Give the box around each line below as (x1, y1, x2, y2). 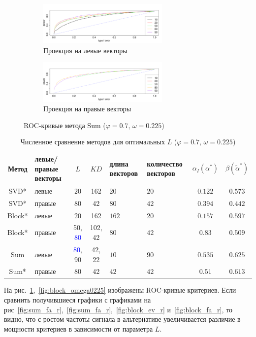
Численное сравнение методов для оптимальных (20, 136, 165, 147)
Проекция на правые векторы (43, 103, 131, 114)
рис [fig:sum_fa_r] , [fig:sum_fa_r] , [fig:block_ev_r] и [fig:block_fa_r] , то (4, 304, 232, 314)
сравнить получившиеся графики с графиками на (4, 295, 151, 305)
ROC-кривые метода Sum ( (24, 120, 106, 130)
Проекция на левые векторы (43, 45, 128, 55)
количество (147, 158, 183, 168)
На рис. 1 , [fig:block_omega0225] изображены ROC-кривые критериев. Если (4, 285, 236, 295)
